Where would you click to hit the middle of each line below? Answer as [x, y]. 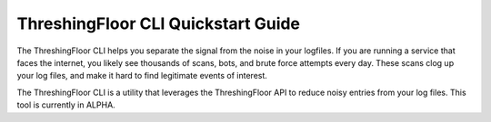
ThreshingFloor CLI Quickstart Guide [158, 23]
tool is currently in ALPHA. [66, 105]
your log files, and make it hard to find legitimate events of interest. [142, 76]
